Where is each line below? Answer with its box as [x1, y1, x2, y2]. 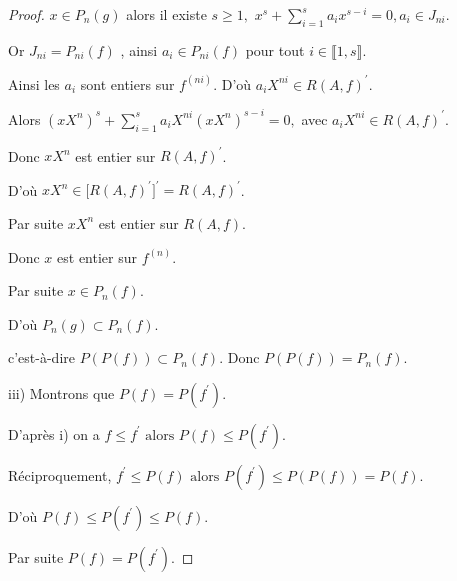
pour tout [245, 39, 305, 60]
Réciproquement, [8, 464, 112, 485]
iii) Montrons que [8, 382, 115, 403]
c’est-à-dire [8, 347, 75, 368]
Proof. [8, 4, 45, 24]
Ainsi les [8, 73, 60, 94]
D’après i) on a [8, 423, 100, 444]
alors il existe [126, 4, 207, 24]
